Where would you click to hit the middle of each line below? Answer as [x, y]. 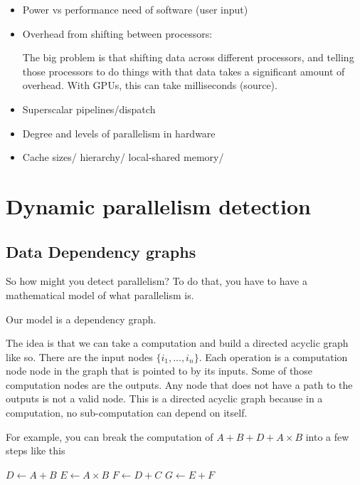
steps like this [36, 450]
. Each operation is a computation [273, 356]
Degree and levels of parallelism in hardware [119, 133]
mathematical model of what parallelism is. [100, 294]
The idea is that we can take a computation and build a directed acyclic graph [177, 343]
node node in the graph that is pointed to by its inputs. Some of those [159, 371]
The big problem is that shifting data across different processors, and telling [188, 57]
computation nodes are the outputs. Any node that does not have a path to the [179, 384]
